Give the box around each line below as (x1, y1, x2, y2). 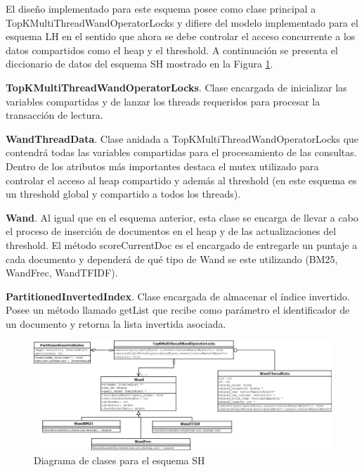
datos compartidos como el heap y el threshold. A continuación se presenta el (6, 42, 338, 57)
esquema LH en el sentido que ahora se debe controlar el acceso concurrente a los (6, 29, 356, 44)
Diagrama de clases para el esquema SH (34, 452, 205, 467)
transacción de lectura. (6, 108, 103, 122)
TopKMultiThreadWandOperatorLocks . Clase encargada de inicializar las (6, 79, 347, 94)
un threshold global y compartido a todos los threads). (6, 186, 241, 201)
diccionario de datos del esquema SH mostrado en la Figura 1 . (6, 56, 273, 71)
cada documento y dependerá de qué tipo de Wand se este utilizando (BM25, (6, 251, 338, 266)
